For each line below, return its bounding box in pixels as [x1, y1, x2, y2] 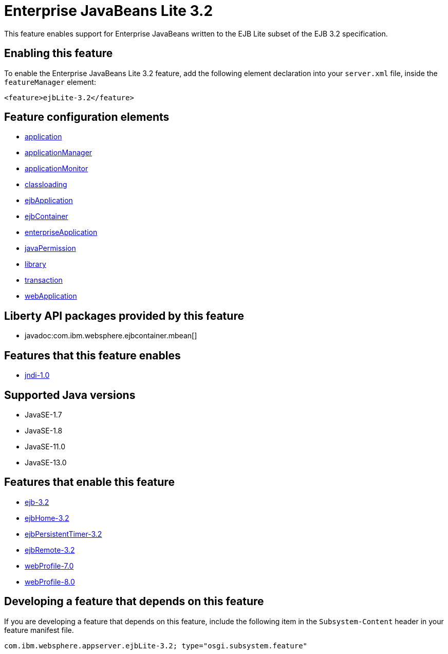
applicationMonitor [25, 164, 88, 173]
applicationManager [25, 148, 92, 157]
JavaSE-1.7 [25, 410, 62, 419]
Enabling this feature [4, 47, 113, 60]
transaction [25, 276, 63, 285]
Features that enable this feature [4, 476, 175, 489]
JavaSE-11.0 [25, 442, 66, 451]
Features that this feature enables [4, 349, 181, 362]
